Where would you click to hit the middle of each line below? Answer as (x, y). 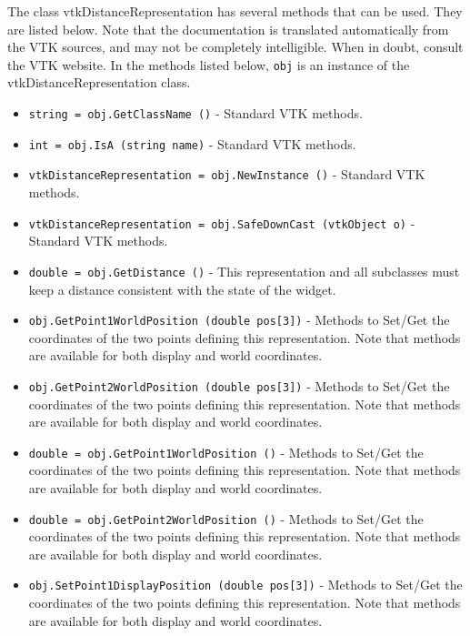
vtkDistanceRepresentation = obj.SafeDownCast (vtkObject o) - (222, 222)
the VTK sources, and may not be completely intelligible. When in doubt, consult (235, 47)
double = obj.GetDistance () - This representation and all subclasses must (244, 271)
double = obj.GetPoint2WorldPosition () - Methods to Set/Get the (226, 518)
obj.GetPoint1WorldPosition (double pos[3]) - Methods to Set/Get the (239, 320)
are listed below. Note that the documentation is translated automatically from (228, 29)
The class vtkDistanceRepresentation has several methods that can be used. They (235, 11)
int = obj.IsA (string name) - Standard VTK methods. (192, 143)
